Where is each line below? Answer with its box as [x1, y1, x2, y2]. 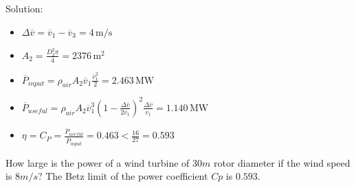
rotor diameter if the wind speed [213, 155, 351, 169]
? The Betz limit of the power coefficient [37, 169, 208, 183]
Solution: [5, 1, 43, 15]
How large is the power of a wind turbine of [5, 155, 190, 169]
